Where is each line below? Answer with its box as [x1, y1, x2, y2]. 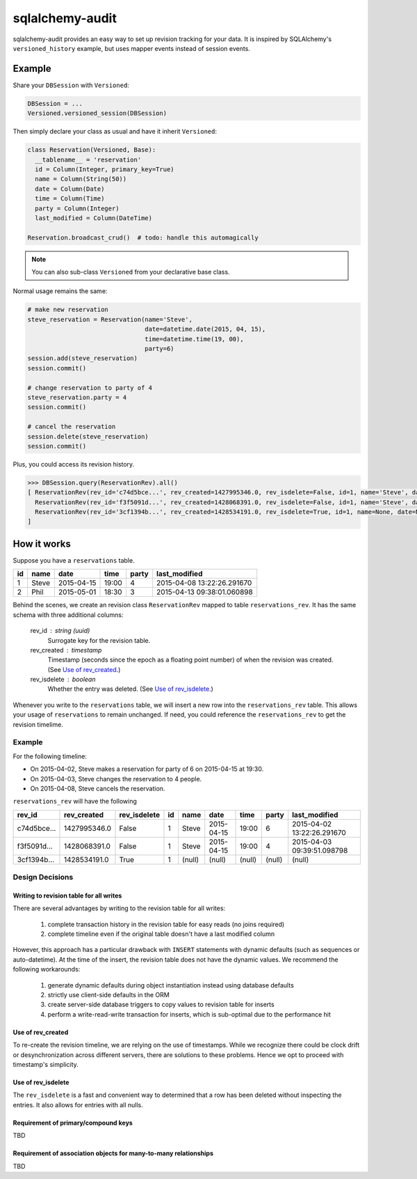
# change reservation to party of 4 [27, 384, 153, 391]
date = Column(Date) [35, 185, 105, 193]
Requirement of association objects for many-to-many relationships [13, 1149, 213, 1157]
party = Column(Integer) [35, 204, 120, 212]
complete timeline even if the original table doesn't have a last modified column [47, 930, 275, 938]
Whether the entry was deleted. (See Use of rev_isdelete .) [47, 685, 213, 693]
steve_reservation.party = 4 [27, 393, 127, 401]
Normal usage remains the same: [13, 287, 108, 295]
